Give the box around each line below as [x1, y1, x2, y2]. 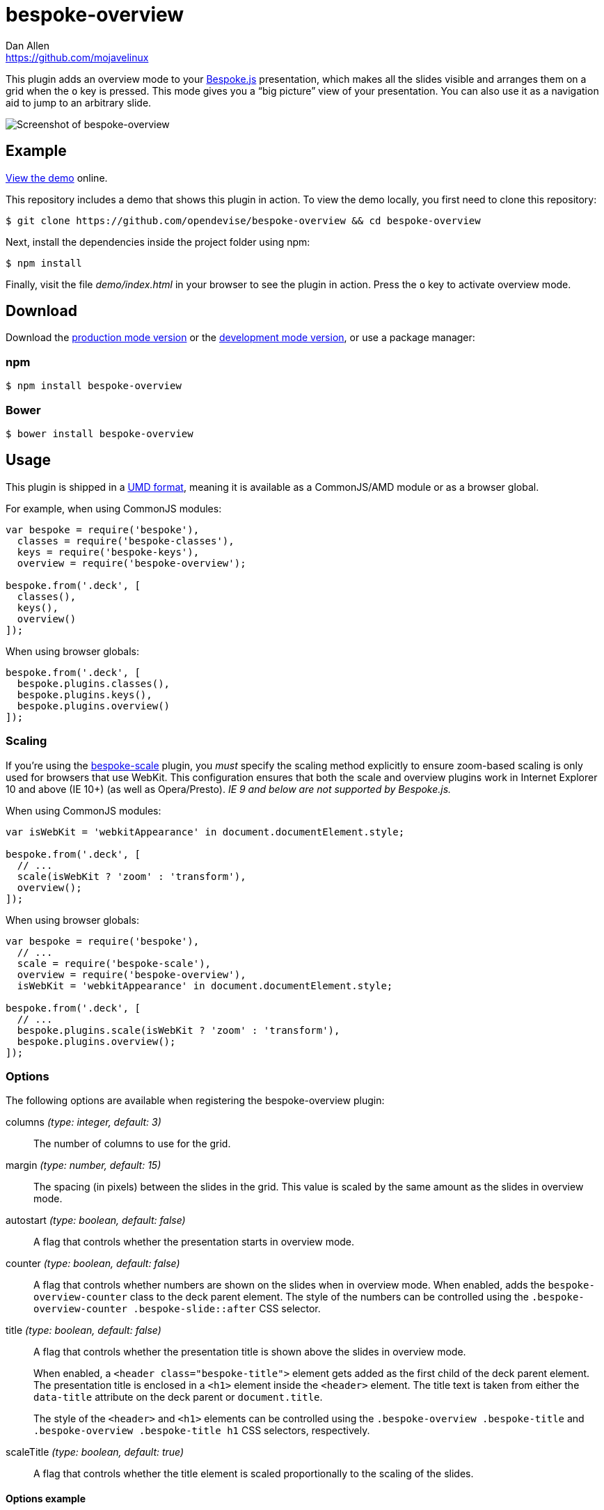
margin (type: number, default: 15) [6, 1159, 161, 1172]
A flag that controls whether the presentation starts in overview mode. [33, 1236, 355, 1248]
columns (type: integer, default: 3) [6, 1116, 161, 1128]
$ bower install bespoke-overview [6, 427, 193, 439]
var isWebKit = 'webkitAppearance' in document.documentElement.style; [6, 826, 405, 837]
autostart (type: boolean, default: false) [6, 1214, 186, 1227]
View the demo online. [6, 171, 108, 184]
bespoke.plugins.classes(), [17, 677, 170, 689]
